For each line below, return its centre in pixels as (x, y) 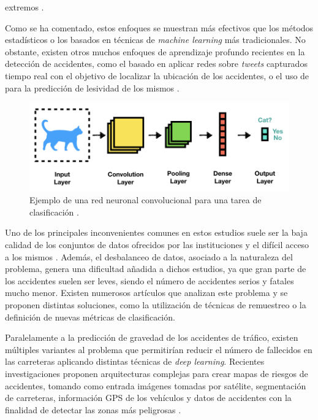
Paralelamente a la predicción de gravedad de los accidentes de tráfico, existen (152, 337)
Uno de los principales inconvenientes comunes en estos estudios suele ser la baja (156, 232)
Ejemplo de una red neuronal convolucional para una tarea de (146, 200)
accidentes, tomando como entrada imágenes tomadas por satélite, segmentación (156, 385)
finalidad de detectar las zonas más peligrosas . (93, 409)
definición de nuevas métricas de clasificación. (90, 317)
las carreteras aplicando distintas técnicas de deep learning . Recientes (135, 361)
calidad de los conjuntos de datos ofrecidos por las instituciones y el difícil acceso (157, 245)
